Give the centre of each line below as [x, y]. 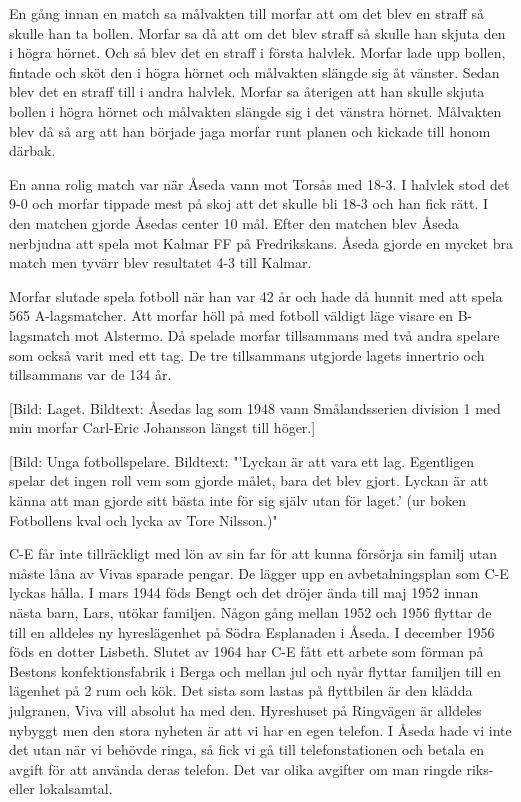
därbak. [32, 150]
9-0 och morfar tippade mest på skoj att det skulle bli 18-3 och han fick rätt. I [249, 203]
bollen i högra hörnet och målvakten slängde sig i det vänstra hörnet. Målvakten [255, 110]
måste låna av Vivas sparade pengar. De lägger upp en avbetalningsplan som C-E [259, 572]
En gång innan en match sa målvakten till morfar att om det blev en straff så [246, 13]
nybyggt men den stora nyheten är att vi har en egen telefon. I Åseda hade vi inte [260, 729]
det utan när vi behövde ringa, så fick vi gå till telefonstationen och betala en [247, 749]
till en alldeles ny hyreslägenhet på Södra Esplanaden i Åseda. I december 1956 [252, 631]
